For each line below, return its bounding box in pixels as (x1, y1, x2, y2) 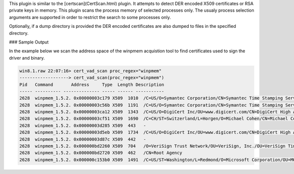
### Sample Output (9, 39, 49, 45)
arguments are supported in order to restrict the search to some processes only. (9, 14, 171, 20)
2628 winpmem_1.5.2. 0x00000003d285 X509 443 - (19, 123, 147, 128)
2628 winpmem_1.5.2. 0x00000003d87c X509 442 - (19, 136, 147, 142)
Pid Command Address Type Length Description (19, 82, 164, 87)
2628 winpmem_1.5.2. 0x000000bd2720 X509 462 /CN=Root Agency (19, 150, 182, 156)
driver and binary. (9, 55, 45, 61)
